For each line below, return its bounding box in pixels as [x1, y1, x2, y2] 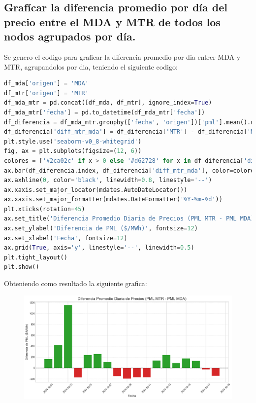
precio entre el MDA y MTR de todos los [4, 14, 221, 29]
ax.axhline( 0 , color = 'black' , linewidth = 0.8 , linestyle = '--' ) [4, 177, 212, 184]
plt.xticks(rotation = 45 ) [4, 205, 85, 213]
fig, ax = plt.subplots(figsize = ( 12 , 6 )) [4, 147, 142, 155]
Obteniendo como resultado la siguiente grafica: [4, 278, 147, 289]
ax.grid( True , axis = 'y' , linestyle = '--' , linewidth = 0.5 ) [4, 244, 194, 252]
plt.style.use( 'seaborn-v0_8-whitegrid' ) [4, 138, 142, 145]
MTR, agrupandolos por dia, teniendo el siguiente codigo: [4, 61, 178, 72]
